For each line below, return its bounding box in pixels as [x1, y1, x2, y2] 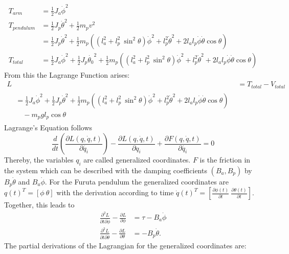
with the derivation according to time [56, 187, 174, 198]
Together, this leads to [4, 199, 75, 210]
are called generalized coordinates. [83, 154, 191, 165]
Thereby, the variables [4, 154, 74, 165]
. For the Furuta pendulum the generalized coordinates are [45, 176, 229, 187]
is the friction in [199, 154, 251, 165]
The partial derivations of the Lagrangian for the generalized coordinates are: [4, 240, 247, 250]
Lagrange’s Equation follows [4, 122, 93, 133]
